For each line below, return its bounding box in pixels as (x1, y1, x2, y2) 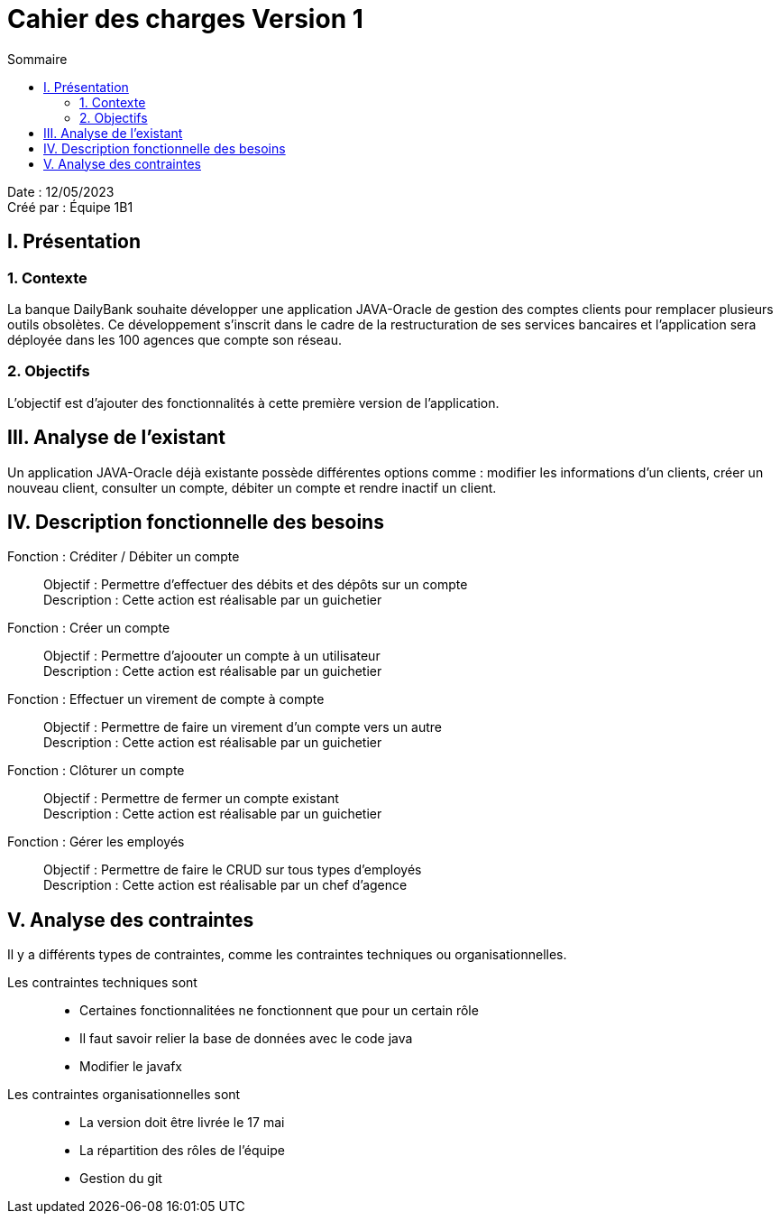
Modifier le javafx (79, 1059, 182, 1075)
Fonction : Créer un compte (7, 620, 170, 636)
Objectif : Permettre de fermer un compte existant (43, 791, 339, 807)
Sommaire (7, 51, 68, 67)
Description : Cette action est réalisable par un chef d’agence (43, 877, 408, 893)
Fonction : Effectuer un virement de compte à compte (7, 691, 325, 708)
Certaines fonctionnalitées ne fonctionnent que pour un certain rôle (79, 1003, 479, 1019)
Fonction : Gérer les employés (7, 834, 185, 850)
